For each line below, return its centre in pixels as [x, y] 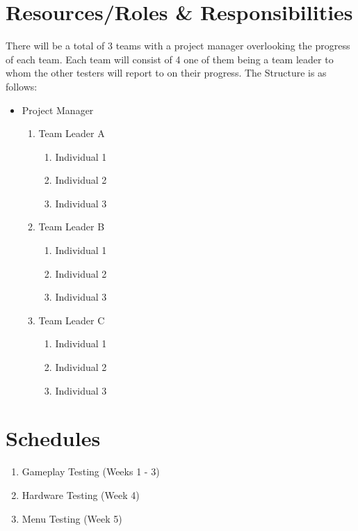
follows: [22, 86]
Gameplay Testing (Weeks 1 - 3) [91, 471]
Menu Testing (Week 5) [72, 518]
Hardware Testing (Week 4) [81, 494]
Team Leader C [72, 320]
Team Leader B [72, 227]
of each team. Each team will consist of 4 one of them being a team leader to [170, 59]
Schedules [53, 438]
